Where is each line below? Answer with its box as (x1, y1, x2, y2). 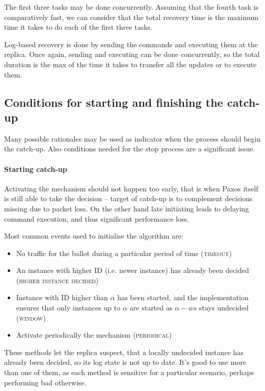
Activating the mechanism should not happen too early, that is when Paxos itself (4, 183, 258, 193)
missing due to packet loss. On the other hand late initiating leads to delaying (4, 203, 249, 213)
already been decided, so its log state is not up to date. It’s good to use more (4, 357, 247, 367)
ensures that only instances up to (16, 302, 120, 313)
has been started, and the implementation (117, 292, 249, 303)
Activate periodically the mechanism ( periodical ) (16, 329, 172, 340)
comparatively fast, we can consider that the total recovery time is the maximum (4, 11, 259, 22)
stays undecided (199, 302, 249, 313)
